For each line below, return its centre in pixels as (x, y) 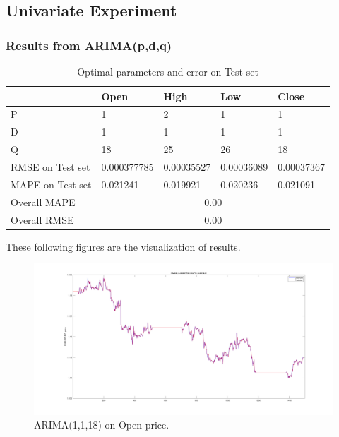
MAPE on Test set (51, 184)
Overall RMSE (42, 219)
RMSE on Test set (50, 166)
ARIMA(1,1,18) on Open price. (102, 425)
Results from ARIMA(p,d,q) (89, 45)
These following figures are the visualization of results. (123, 246)
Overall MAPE (43, 202)
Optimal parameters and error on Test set (168, 71)
